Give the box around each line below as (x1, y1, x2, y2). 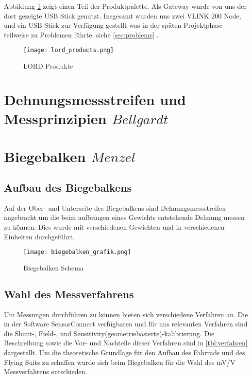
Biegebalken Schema (23, 262, 84, 272)
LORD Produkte (23, 61, 73, 71)
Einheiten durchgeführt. (4, 231, 75, 241)
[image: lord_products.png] (23, 47, 114, 54)
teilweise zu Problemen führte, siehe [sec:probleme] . (4, 29, 159, 39)
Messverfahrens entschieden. (4, 366, 87, 377)
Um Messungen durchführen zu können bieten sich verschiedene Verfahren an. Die (4, 309, 248, 319)
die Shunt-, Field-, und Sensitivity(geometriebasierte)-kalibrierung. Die (4, 328, 215, 338)
